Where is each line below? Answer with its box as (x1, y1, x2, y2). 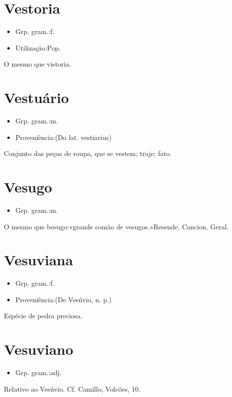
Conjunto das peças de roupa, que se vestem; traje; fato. (4, 148, 172, 158)
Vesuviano (4, 339, 73, 359)
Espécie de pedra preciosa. (4, 311, 83, 321)
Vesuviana (4, 250, 73, 270)
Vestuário (4, 87, 69, 107)
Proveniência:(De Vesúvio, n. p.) (15, 294, 112, 304)
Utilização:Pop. (15, 42, 61, 52)
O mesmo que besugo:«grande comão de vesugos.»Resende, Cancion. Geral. (4, 221, 229, 231)
